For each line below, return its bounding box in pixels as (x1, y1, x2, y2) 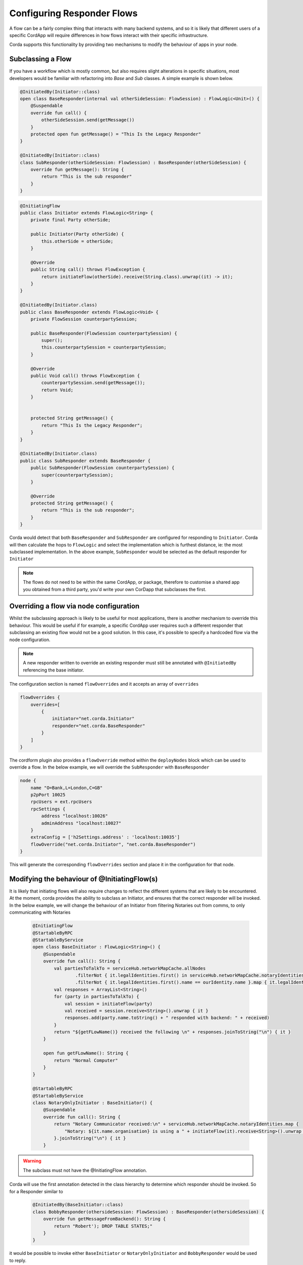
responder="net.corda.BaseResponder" (52, 723, 145, 729)
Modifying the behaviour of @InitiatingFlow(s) (9, 874, 158, 883)
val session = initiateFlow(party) (64, 1001, 153, 1006)
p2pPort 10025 (30, 792, 66, 798)
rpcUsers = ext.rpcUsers (30, 799, 92, 805)
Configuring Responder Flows (9, 8, 138, 19)
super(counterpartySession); (41, 472, 114, 478)
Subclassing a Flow (9, 55, 72, 63)
